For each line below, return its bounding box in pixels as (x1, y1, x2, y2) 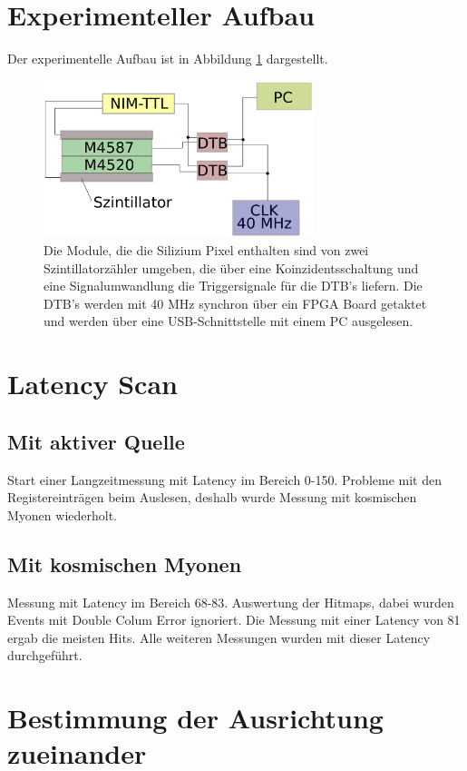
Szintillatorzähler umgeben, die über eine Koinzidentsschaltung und (44, 258, 419, 277)
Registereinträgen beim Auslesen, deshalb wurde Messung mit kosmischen (7, 488, 417, 507)
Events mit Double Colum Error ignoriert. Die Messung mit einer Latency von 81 (7, 610, 461, 629)
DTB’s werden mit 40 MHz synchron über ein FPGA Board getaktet (44, 293, 427, 312)
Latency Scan (7, 365, 178, 402)
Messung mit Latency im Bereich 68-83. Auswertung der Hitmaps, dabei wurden (7, 592, 454, 611)
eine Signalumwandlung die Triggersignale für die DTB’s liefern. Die (44, 276, 423, 295)
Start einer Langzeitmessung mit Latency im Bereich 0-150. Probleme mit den (7, 470, 442, 489)
